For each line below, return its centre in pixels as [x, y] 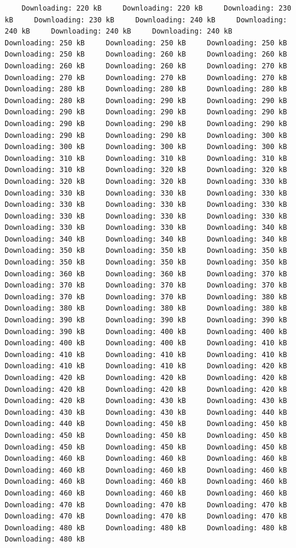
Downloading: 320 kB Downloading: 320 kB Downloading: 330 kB [146, 181]
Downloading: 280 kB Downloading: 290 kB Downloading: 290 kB [146, 100]
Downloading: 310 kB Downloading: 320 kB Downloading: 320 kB [146, 170]
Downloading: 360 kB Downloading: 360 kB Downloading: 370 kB [146, 274]
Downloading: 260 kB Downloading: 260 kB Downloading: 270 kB [146, 66]
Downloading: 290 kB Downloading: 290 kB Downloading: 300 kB [146, 135]
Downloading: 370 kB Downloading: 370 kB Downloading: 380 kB [146, 297]
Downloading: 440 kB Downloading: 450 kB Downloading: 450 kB [146, 424]
